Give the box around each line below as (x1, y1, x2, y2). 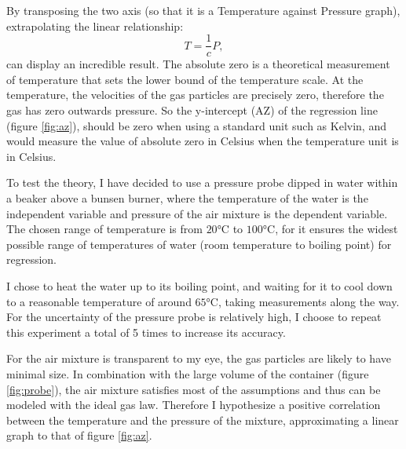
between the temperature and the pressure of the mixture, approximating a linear (6, 411, 399, 428)
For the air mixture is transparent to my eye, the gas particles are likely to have (6, 350, 391, 367)
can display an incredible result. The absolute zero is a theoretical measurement (6, 56, 390, 72)
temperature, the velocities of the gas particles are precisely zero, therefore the (6, 86, 384, 103)
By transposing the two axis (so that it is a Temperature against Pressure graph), (6, 2, 401, 18)
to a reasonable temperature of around (6, 293, 192, 309)
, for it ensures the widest (275, 221, 398, 237)
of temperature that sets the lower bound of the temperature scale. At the (6, 71, 364, 87)
